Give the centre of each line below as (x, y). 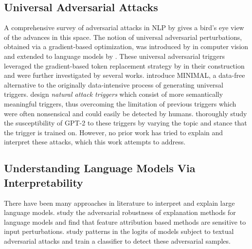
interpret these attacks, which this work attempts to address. (95, 142)
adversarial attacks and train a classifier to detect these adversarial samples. (117, 240)
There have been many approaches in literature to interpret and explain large (119, 203)
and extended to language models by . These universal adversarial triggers (115, 56)
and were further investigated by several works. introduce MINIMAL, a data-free (125, 75)
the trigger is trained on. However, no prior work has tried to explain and (114, 132)
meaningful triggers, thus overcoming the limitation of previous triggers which (120, 103)
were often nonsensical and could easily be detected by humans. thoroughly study (126, 113)
